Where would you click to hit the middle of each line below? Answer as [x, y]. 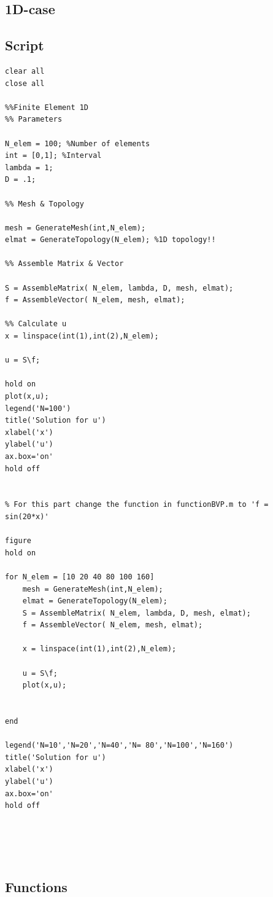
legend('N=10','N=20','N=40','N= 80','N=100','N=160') [119, 746]
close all [25, 83]
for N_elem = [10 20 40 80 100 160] [80, 577]
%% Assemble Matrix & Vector [64, 264]
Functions [36, 886]
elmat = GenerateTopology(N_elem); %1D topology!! [110, 240]
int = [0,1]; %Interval [53, 156]
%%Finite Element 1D [47, 107]
